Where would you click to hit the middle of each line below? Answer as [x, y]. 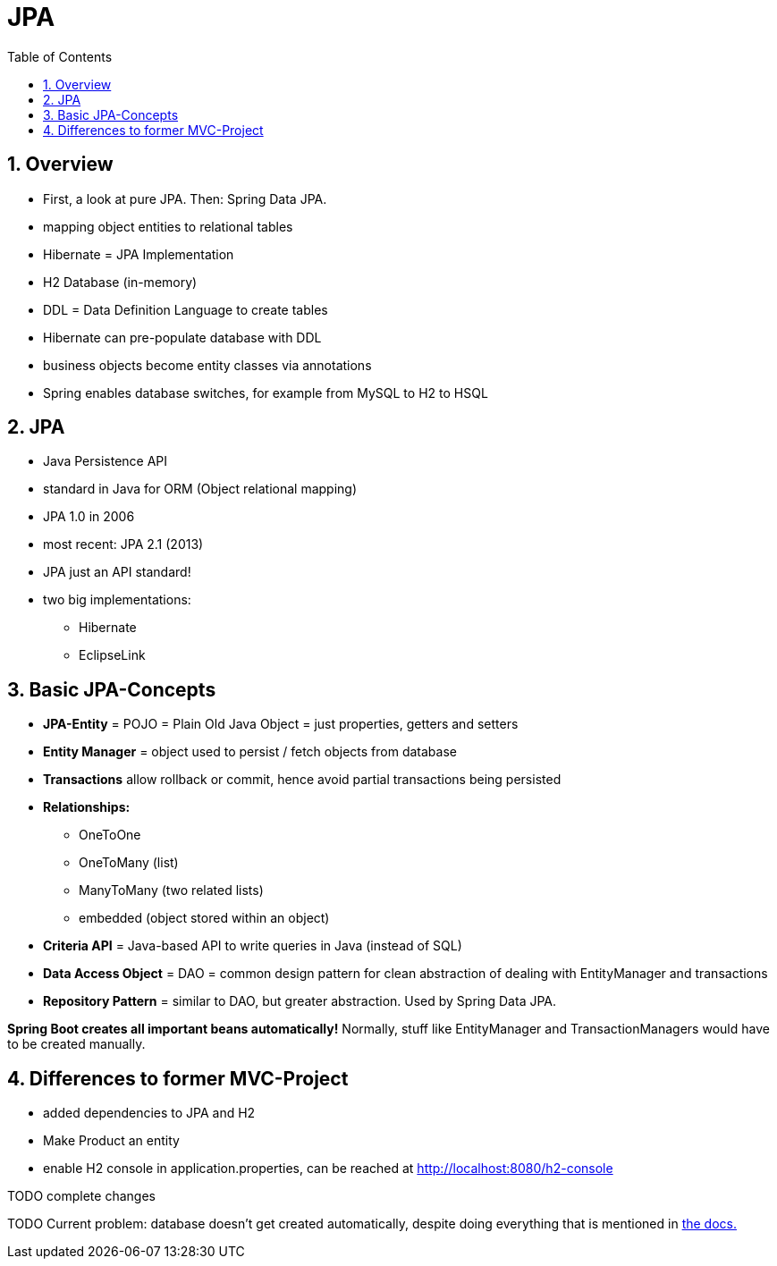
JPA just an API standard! [117, 572]
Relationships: [87, 807]
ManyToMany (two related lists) [171, 890]
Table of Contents [60, 56]
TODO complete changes [81, 1196]
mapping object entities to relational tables [168, 226]
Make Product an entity [111, 1141]
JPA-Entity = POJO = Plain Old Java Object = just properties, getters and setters [281, 724]
